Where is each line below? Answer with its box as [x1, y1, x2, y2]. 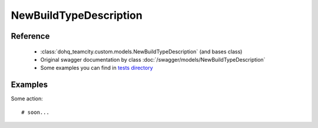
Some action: [11, 95, 44, 102]
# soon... [21, 109, 49, 116]
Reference [11, 31, 50, 41]
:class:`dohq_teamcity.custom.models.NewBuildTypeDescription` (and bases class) [40, 48, 243, 55]
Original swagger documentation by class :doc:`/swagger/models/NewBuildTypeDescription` [40, 56, 266, 63]
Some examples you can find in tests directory [40, 65, 153, 72]
